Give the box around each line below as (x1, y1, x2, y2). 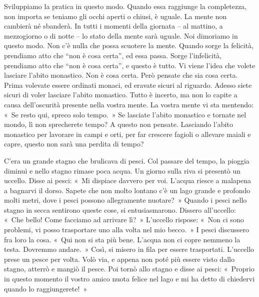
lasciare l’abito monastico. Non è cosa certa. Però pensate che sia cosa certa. (4, 70, 238, 80)
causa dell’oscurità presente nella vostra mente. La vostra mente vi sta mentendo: (4, 99, 253, 109)
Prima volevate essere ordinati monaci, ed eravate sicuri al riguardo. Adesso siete (4, 79, 252, 90)
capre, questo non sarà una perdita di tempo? (4, 138, 144, 149)
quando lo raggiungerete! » (4, 283, 87, 293)
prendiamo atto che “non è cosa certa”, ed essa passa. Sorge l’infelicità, (4, 50, 222, 60)
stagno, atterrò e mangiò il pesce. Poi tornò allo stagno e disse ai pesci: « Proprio (4, 263, 254, 274)
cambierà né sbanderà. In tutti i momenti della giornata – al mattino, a (4, 21, 223, 31)
